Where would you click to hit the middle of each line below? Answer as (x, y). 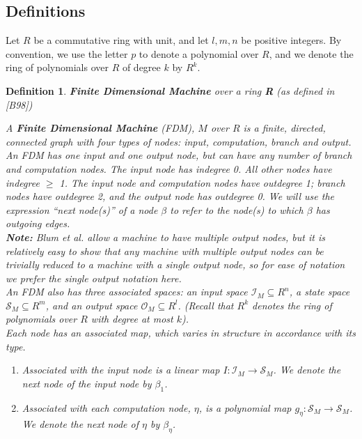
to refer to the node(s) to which (237, 209)
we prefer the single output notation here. (94, 278)
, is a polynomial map (245, 407)
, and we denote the (311, 53)
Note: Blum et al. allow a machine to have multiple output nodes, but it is (165, 237)
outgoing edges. (38, 223)
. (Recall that (206, 305)
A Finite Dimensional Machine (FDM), (100, 128)
